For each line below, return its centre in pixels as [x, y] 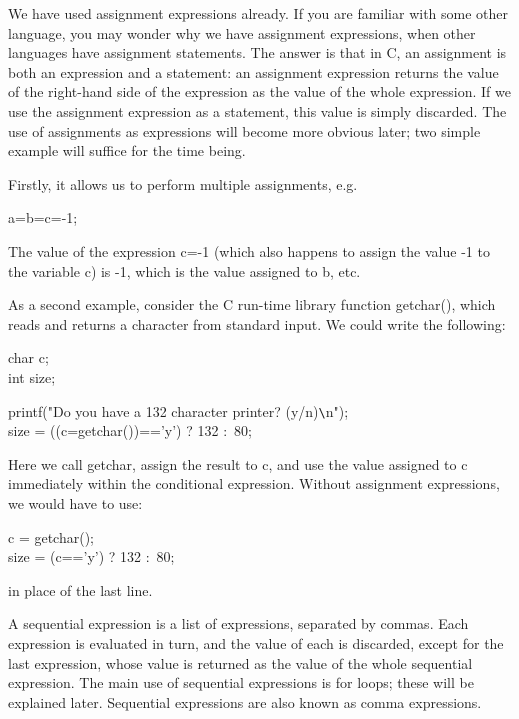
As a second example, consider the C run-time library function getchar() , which [252, 304]
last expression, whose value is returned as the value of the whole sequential [240, 662]
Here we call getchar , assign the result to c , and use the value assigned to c [238, 463]
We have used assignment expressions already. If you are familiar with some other [258, 13]
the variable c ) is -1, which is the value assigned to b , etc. [184, 270]
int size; [32, 376]
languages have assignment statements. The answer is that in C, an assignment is [257, 52]
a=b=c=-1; [43, 217]
